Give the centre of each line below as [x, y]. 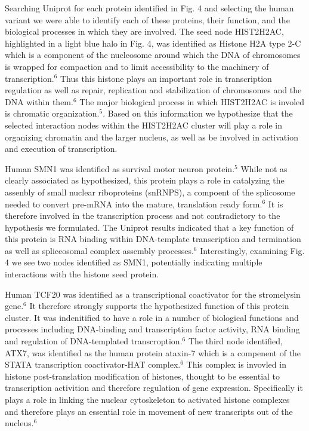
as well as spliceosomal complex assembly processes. [99, 250]
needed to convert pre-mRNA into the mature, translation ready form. [134, 204]
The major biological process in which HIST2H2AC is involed [192, 101]
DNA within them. [39, 101]
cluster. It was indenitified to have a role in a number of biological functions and [152, 317]
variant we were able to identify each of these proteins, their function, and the [147, 19]
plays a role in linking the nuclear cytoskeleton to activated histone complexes [147, 399]
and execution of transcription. [61, 149]
